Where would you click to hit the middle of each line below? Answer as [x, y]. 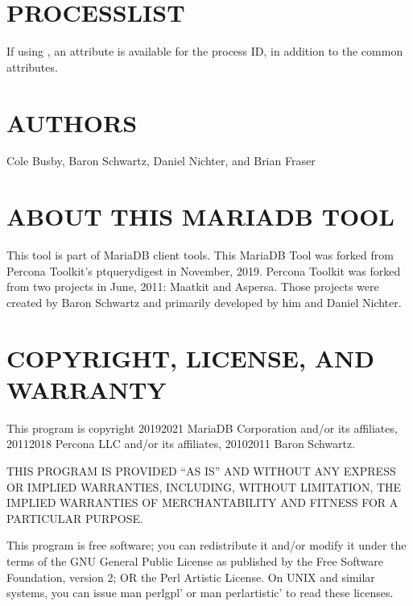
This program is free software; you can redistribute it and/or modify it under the [206, 545]
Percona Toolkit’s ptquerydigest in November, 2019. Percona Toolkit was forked [204, 270]
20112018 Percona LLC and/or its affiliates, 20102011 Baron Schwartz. [181, 444]
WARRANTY [87, 389]
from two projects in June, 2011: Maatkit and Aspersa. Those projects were [193, 286]
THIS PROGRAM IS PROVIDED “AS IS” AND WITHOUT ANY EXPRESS [201, 471]
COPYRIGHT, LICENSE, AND [190, 357]
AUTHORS [72, 122]
